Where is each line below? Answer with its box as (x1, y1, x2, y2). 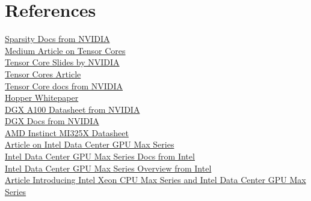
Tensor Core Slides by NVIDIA (5, 56, 120, 68)
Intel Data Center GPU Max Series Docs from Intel (5, 150, 195, 163)
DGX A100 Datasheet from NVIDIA (5, 103, 140, 115)
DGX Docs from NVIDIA (5, 115, 99, 127)
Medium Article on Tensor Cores (5, 44, 126, 56)
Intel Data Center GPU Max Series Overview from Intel (5, 161, 212, 174)
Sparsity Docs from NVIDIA (5, 32, 110, 45)
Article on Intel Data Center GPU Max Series (5, 138, 174, 151)
